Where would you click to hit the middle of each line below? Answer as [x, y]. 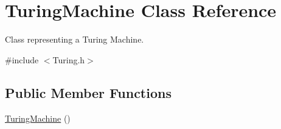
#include [22, 59]
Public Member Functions [88, 92]
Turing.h [69, 59]
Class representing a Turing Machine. [75, 39]
